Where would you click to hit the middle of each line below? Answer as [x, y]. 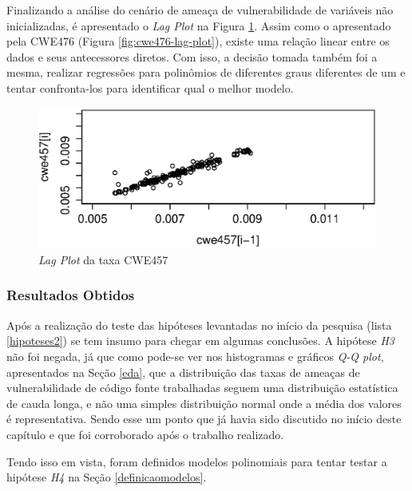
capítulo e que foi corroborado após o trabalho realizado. [145, 434]
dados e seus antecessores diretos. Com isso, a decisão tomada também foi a [192, 56]
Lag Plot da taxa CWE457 [103, 259]
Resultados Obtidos [71, 295]
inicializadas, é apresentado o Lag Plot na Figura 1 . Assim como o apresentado [199, 25]
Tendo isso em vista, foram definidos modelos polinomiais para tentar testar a [197, 461]
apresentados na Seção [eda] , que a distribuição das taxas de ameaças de [183, 372]
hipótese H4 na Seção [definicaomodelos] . [107, 477]
